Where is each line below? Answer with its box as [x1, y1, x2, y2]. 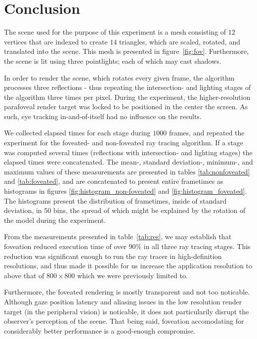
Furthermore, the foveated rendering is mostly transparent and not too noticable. [4, 287, 250, 297]
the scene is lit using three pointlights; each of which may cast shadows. [4, 55, 221, 66]
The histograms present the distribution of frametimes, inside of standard [4, 195, 227, 206]
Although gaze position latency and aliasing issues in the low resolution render [4, 296, 242, 306]
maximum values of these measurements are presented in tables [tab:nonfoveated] [4, 166, 250, 176]
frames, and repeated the [169, 127, 245, 138]
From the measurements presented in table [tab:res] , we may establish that [4, 231, 232, 242]
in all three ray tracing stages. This [143, 241, 251, 251]
